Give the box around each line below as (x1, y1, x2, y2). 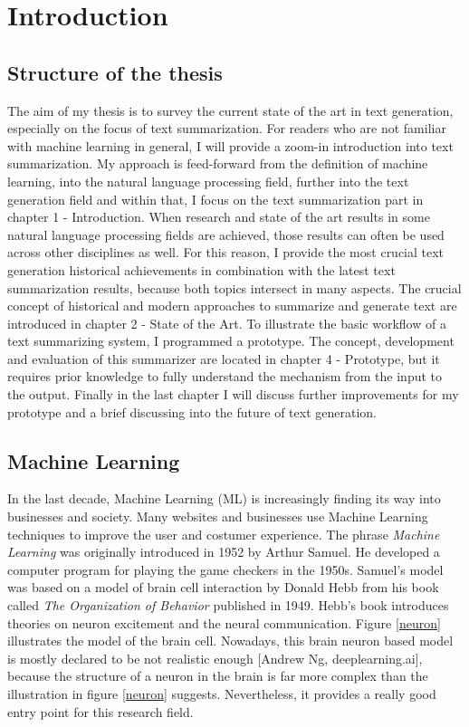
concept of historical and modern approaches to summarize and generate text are (7, 296, 457, 315)
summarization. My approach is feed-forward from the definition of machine (7, 154, 428, 173)
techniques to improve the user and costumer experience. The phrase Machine (7, 524, 440, 543)
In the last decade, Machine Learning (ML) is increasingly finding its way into (7, 489, 441, 508)
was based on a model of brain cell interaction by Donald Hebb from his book (7, 578, 439, 597)
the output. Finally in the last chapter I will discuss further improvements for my (7, 385, 459, 404)
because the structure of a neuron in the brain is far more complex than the (7, 666, 428, 685)
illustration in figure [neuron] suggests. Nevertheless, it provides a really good (7, 684, 436, 703)
